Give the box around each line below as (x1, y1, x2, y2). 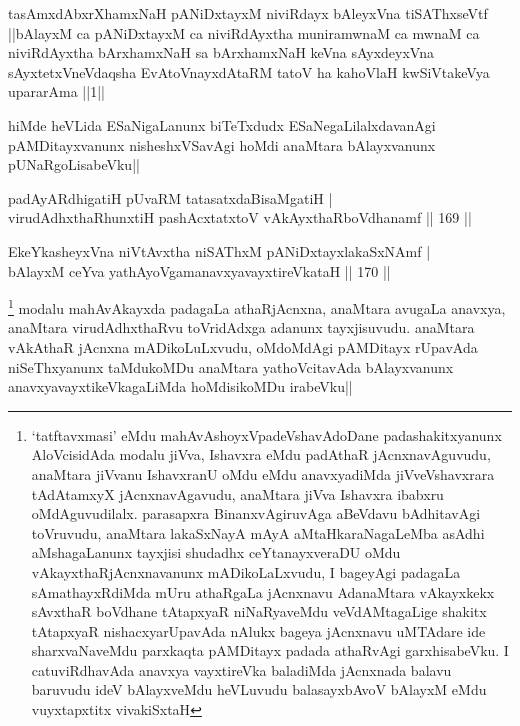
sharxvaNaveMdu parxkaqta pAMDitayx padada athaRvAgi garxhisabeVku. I (31, 640, 509, 661)
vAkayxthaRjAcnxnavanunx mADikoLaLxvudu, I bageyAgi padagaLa (31, 561, 461, 582)
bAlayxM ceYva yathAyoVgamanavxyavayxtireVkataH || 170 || (8, 260, 391, 281)
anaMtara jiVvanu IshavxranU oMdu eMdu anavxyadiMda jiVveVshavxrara (31, 463, 495, 484)
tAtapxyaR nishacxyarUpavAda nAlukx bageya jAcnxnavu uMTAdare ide (31, 620, 486, 641)
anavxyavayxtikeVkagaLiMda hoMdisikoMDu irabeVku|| (8, 376, 353, 397)
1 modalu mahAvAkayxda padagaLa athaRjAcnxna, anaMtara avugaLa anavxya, (8, 295, 506, 318)
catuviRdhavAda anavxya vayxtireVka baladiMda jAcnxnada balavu (31, 659, 452, 680)
